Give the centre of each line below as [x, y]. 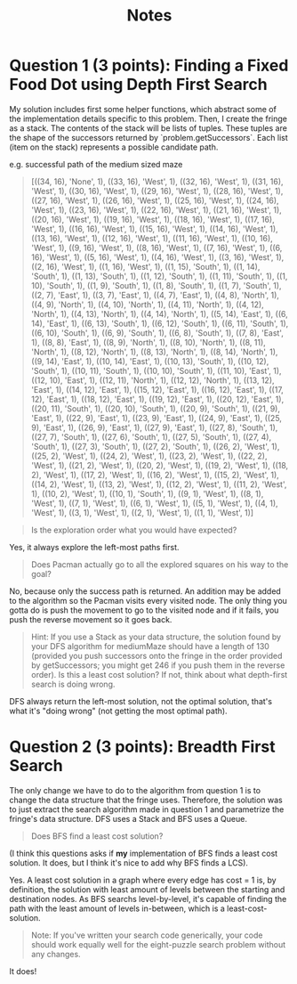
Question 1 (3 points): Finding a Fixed [149, 65]
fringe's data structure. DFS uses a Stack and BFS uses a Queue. [128, 818]
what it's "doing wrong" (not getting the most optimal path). [119, 711]
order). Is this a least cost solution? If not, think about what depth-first [159, 674]
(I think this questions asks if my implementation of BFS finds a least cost [144, 853]
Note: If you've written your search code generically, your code [147, 935]
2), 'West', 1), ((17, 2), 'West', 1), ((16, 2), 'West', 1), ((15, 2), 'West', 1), [155, 475]
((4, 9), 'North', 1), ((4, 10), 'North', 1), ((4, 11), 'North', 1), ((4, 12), [147, 305]
